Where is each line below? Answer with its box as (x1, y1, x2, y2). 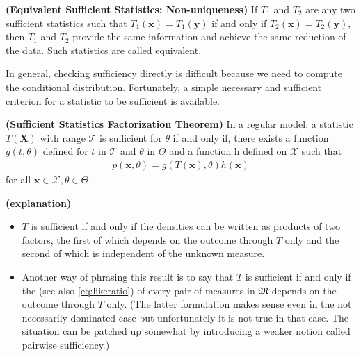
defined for (42, 144, 88, 158)
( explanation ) (6, 195, 72, 210)
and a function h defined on (169, 144, 287, 158)
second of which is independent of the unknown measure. (22, 246, 265, 260)
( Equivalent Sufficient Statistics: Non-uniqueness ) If (6, 2, 258, 16)
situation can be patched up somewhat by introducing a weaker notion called (22, 324, 351, 338)
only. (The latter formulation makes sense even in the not (106, 297, 352, 311)
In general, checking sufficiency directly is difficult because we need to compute (6, 66, 343, 81)
